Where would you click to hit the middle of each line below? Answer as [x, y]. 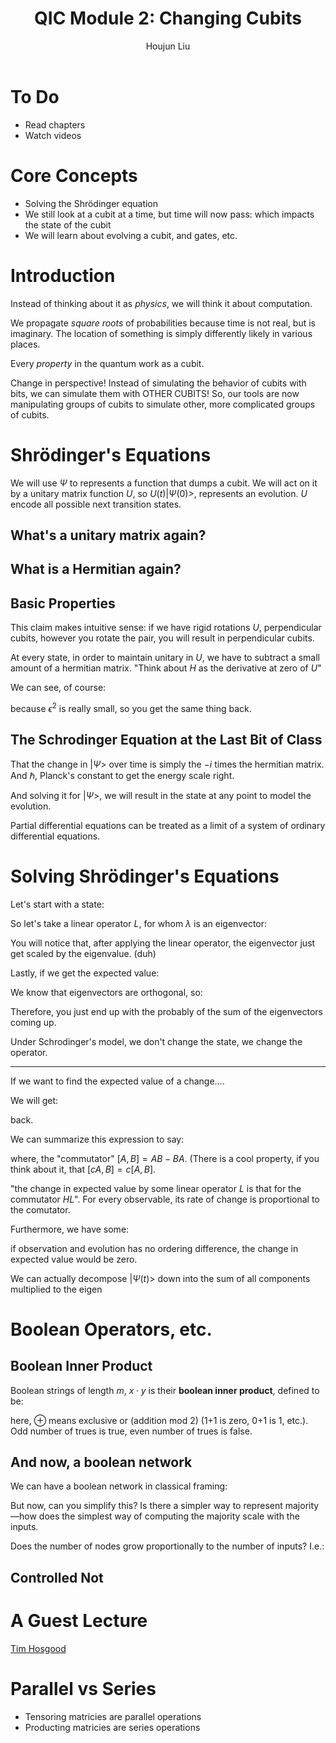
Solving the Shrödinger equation [91, 203]
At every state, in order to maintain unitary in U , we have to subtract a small [165, 658]
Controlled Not [57, 1577]
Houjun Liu [168, 46]
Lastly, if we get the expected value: [85, 973]
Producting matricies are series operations [112, 1727]
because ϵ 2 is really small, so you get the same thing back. [131, 707]
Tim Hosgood [38, 1648]
